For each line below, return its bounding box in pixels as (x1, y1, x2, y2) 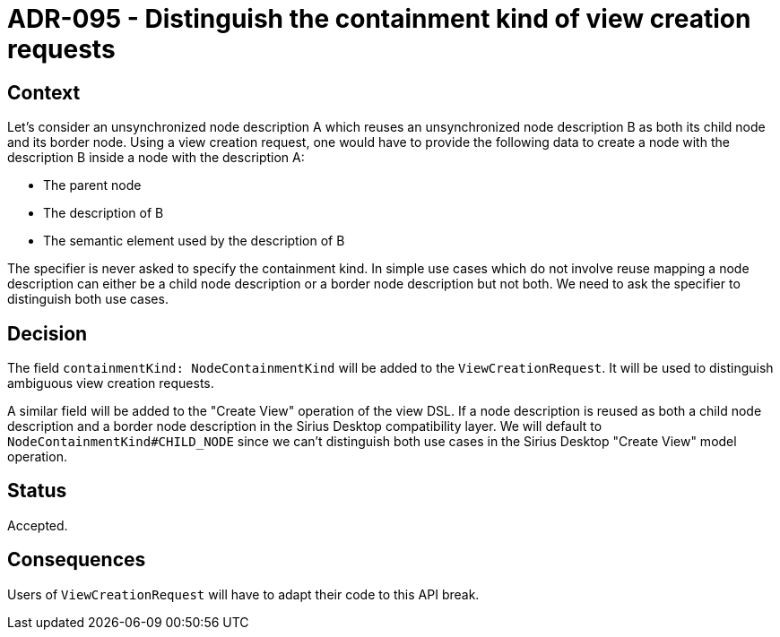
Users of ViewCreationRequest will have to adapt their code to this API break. (7, 586, 480, 602)
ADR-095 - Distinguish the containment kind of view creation (7, 4, 751, 34)
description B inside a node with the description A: (7, 150, 305, 166)
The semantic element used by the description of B (43, 233, 345, 249)
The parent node (43, 177, 142, 194)
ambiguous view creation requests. (7, 375, 214, 392)
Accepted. (7, 517, 68, 533)
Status (7, 479, 67, 503)
